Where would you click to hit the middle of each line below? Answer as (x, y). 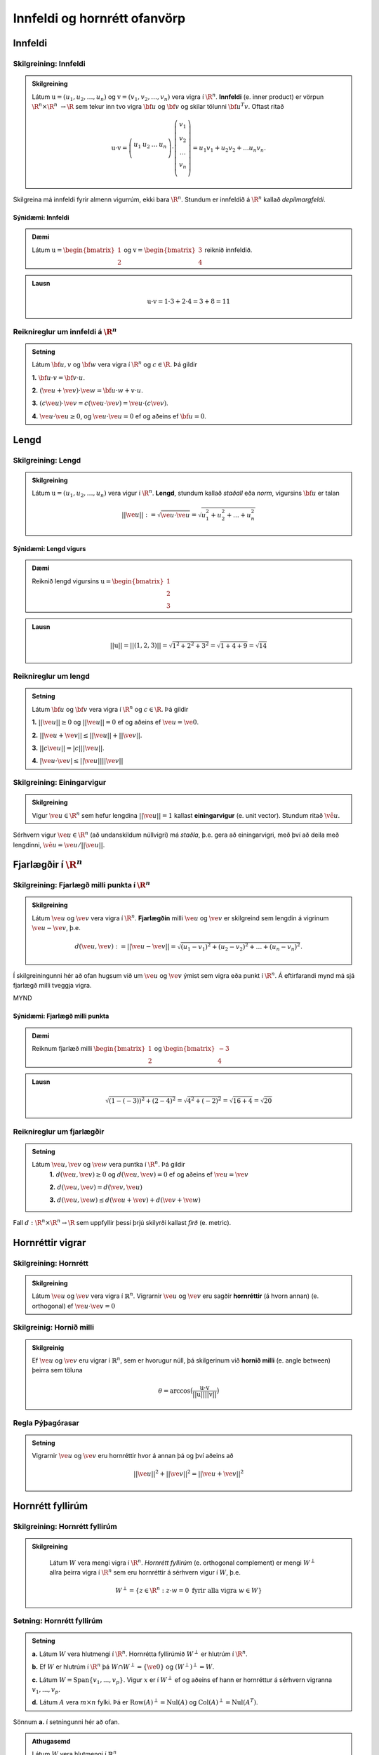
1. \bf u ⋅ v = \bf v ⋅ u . (59, 377)
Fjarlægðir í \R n (48, 864)
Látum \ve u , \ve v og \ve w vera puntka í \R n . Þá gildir (108, 1164)
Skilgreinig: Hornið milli (54, 1327)
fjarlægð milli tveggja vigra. (52, 985)
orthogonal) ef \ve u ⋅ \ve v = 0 (74, 1306)
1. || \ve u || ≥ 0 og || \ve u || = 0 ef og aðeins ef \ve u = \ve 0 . (115, 722)
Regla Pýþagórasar (46, 1423)
